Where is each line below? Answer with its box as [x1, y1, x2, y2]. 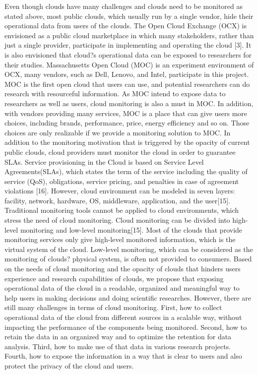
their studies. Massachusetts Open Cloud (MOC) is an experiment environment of [4, 59, 254, 69]
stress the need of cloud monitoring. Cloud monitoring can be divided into [4, 215, 230, 225]
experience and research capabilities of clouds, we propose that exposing [4, 273, 224, 283]
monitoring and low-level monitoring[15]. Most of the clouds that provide [20, 224, 243, 235]
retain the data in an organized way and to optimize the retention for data [4, 331, 232, 342]
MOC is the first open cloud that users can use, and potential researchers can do [4, 78, 250, 89]
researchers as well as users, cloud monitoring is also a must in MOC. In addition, [4, 98, 254, 108]
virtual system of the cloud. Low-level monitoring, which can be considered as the [4, 244, 253, 254]
